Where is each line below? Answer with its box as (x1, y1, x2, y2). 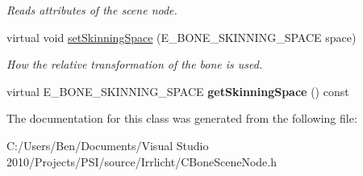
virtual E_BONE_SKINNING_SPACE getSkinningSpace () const (6, 82, 349, 99)
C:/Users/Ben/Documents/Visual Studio (6, 136, 209, 153)
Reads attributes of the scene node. (6, 2, 177, 18)
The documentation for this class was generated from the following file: (6, 110, 357, 127)
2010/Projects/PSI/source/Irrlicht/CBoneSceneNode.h (6, 153, 277, 170)
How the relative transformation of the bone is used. (6, 56, 263, 73)
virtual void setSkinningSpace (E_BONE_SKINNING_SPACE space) (6, 28, 357, 45)
